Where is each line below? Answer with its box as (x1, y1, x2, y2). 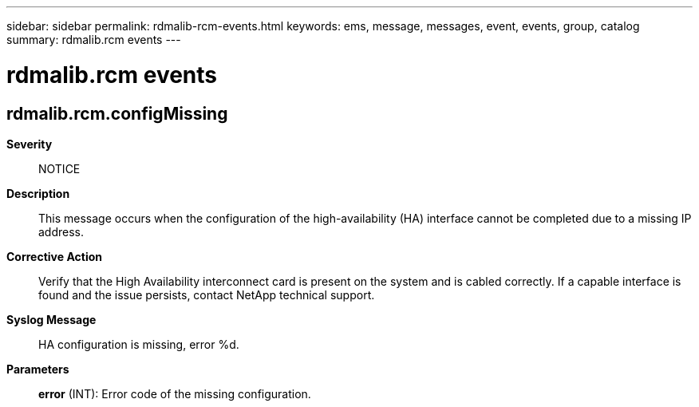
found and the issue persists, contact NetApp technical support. (38, 287, 375, 302)
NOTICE (38, 161, 81, 176)
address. (38, 224, 85, 239)
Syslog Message (6, 312, 97, 326)
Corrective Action (6, 249, 102, 263)
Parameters (6, 362, 69, 376)
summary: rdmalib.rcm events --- (6, 33, 181, 46)
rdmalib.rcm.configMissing (6, 103, 228, 124)
